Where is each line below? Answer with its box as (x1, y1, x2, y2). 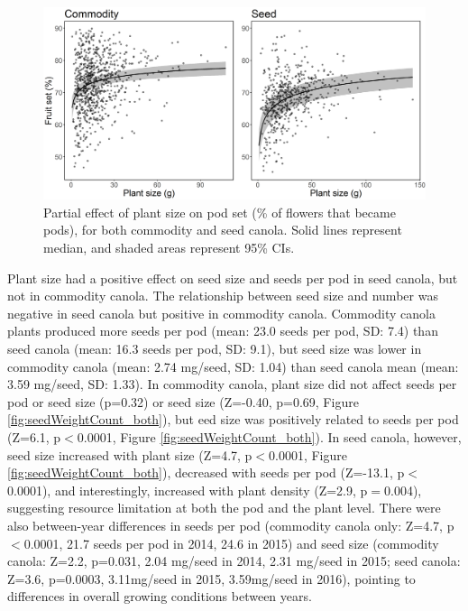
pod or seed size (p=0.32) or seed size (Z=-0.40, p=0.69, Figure (7, 392, 359, 411)
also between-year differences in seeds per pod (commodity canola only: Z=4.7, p (7, 515, 454, 534)
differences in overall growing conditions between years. (7, 587, 312, 606)
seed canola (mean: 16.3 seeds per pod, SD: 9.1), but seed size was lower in (7, 338, 422, 357)
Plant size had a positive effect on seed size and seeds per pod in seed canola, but (7, 268, 458, 287)
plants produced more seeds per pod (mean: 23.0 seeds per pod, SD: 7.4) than (7, 321, 438, 340)
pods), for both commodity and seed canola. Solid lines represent (43, 220, 402, 239)
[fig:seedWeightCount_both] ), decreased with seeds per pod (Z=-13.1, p (7, 463, 405, 482)
